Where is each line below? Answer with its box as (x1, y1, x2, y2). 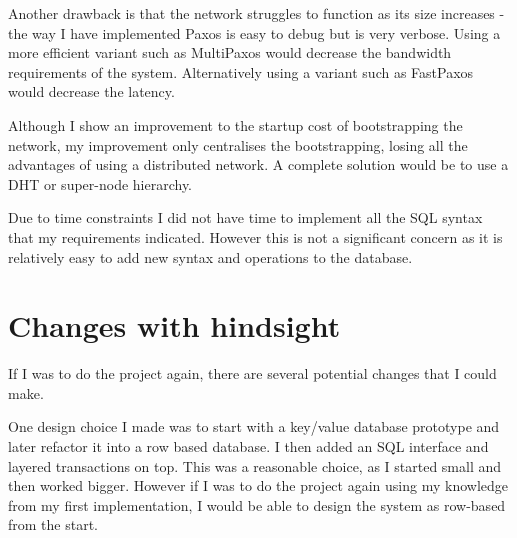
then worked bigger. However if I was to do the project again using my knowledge (8, 475, 508, 496)
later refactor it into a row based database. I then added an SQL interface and (8, 436, 489, 457)
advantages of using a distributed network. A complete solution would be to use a (8, 154, 509, 175)
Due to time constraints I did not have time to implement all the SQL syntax (8, 207, 483, 228)
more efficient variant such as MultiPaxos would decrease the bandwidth (8, 42, 452, 63)
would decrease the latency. (8, 81, 175, 102)
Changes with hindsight (8, 305, 341, 346)
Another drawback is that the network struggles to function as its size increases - (8, 3, 505, 23)
